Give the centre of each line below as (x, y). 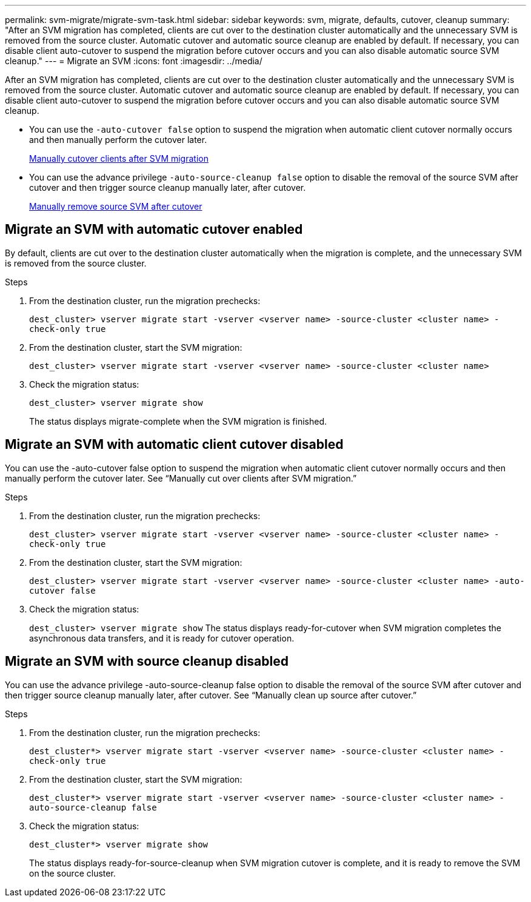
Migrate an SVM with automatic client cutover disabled (174, 445)
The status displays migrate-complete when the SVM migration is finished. (178, 421)
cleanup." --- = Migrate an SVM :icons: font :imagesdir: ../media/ (134, 61)
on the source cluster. (72, 873)
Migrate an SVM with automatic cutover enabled (154, 230)
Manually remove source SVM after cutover (116, 206)
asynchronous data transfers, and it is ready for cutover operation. (162, 638)
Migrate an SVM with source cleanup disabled (147, 662)
